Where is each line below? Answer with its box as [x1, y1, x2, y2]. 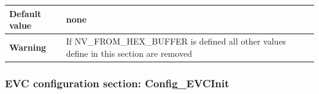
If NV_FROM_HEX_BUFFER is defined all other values [66, 34, 286, 47]
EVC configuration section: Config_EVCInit [5, 75, 229, 90]
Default [9, 7, 42, 20]
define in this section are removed [66, 46, 192, 59]
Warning [9, 40, 47, 53]
